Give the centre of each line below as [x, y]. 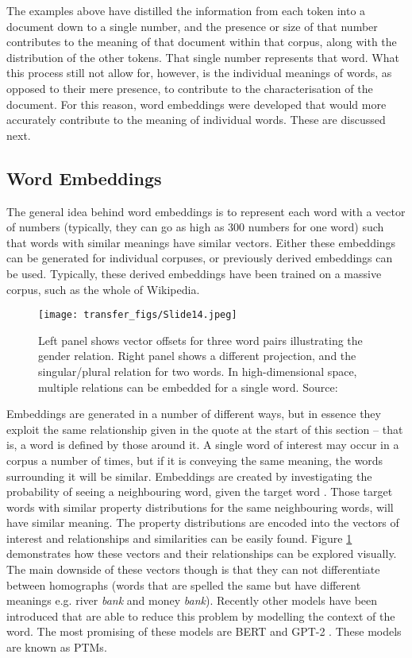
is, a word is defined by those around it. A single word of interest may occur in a [203, 445]
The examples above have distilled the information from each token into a [186, 10]
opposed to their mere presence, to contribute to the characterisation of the [190, 88]
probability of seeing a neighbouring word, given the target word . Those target [200, 492]
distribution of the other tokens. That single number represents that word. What [203, 57]
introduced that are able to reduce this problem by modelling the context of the [201, 615]
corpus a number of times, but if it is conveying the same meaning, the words [195, 460]
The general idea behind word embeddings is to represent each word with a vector [206, 211]
